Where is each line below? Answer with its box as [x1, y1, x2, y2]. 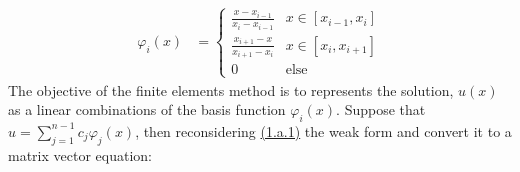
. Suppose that [336, 99, 426, 120]
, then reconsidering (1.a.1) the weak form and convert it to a [135, 120, 512, 141]
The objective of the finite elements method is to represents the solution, [8, 79, 454, 100]
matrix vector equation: [8, 144, 152, 165]
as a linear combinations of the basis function [8, 99, 286, 120]
